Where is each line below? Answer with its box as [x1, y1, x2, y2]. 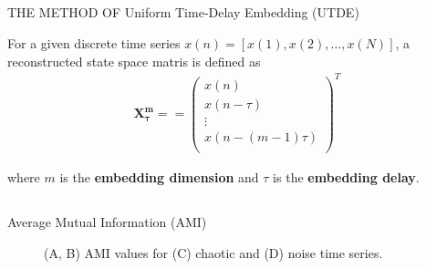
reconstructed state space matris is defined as [7, 51, 261, 70]
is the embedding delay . [273, 167, 420, 186]
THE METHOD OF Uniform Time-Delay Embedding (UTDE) [7, 3, 359, 22]
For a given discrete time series [7, 33, 181, 52]
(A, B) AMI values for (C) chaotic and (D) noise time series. [44, 243, 383, 262]
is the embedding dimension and [59, 167, 259, 186]
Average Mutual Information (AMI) [7, 212, 207, 231]
